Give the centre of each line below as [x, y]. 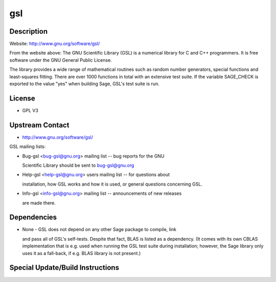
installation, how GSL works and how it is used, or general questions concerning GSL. [112, 184]
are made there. [39, 203]
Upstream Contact [39, 125]
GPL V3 [30, 110]
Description [29, 31]
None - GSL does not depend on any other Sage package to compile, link [99, 229]
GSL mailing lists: [28, 147]
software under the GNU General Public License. [61, 60]
